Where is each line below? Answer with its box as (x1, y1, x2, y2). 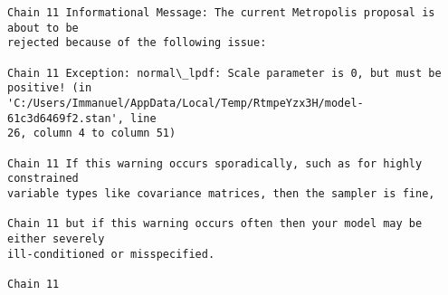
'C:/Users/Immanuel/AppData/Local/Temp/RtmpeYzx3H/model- (7, 96, 364, 109)
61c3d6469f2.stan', (7, 111, 124, 125)
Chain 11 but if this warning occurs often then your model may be (7, 217, 423, 231)
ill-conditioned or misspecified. (7, 247, 215, 261)
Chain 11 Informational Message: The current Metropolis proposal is (7, 6, 435, 19)
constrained (7, 172, 79, 186)
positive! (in (7, 81, 92, 95)
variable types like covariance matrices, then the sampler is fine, (7, 186, 435, 200)
